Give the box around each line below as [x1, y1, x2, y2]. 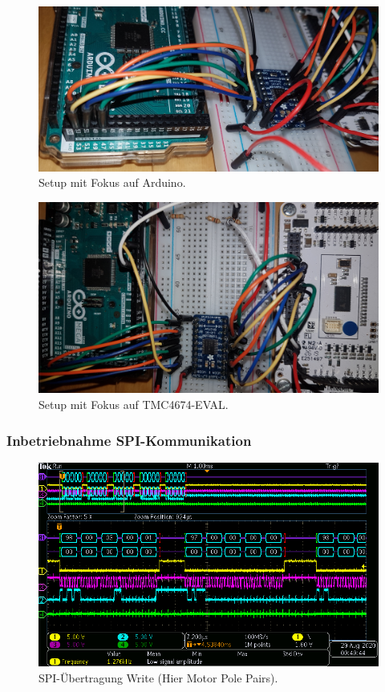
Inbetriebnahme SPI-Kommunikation [6, 430, 252, 450]
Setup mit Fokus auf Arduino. [38, 174, 186, 191]
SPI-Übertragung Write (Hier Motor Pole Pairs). [38, 669, 278, 686]
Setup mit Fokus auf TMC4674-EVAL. [38, 396, 229, 413]
